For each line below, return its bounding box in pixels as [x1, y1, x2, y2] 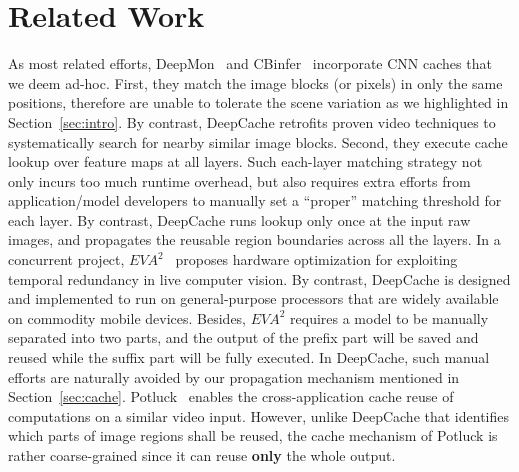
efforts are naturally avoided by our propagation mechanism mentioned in [8, 366, 460, 387]
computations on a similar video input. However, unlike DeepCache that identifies [8, 405, 510, 426]
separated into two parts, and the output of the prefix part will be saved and [8, 327, 479, 348]
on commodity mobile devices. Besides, [8, 307, 246, 328]
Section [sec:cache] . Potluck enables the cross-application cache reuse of [8, 386, 454, 407]
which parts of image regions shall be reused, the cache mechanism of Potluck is [8, 425, 498, 446]
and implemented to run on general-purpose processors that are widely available [8, 288, 499, 309]
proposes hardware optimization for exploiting [175, 249, 458, 270]
